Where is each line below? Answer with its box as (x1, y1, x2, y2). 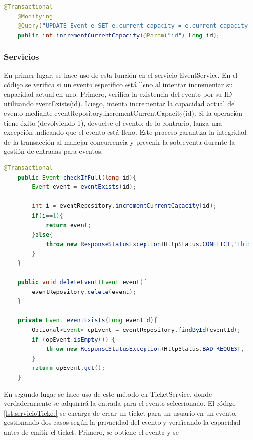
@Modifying (18, 13, 53, 20)
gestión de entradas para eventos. (4, 146, 103, 156)
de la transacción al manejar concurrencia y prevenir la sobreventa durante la (4, 136, 235, 147)
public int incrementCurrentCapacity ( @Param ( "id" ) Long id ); (18, 32, 220, 39)
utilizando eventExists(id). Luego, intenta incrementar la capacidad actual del (4, 98, 236, 109)
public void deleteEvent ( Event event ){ (18, 279, 147, 286)
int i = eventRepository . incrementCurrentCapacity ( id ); (32, 202, 217, 210)
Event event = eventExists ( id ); (32, 183, 137, 191)
